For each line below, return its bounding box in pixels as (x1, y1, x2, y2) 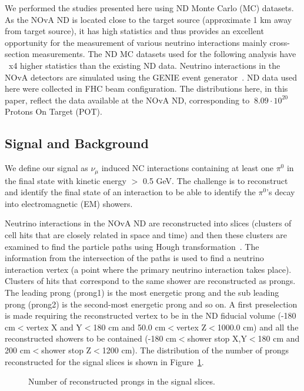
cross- (269, 36, 290, 48)
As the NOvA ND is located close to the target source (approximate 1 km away (5, 13, 292, 25)
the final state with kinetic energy (5, 174, 127, 186)
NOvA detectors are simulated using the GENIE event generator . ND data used (5, 71, 297, 83)
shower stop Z (41, 343, 92, 356)
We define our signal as (5, 162, 88, 174)
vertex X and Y (26, 320, 82, 333)
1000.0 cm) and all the (217, 320, 299, 333)
